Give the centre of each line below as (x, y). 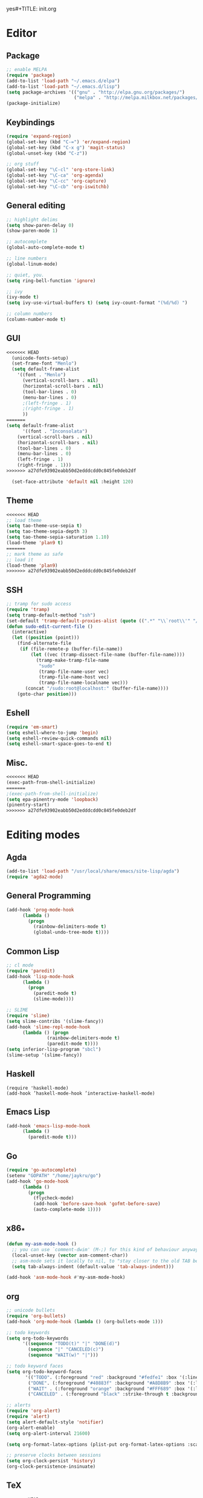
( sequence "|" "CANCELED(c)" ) (66, 1349)
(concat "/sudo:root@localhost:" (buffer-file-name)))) (97, 689)
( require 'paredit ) (31, 971)
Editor (22, 33)
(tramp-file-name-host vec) (74, 677)
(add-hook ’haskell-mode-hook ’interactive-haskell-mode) (81, 1093)
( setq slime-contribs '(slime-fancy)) (55, 1021)
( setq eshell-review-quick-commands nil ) (59, 738)
